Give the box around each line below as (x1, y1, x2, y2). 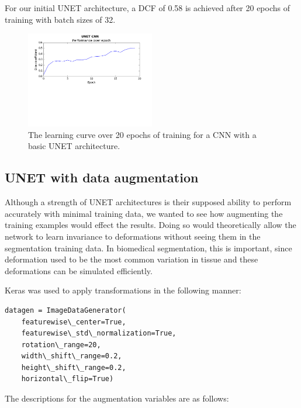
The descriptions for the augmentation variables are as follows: (5, 392, 229, 404)
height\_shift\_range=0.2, (21, 363, 126, 372)
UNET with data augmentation (5, 168, 199, 186)
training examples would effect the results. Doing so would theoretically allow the (5, 219, 296, 231)
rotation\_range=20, (21, 340, 101, 349)
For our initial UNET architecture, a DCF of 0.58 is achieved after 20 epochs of (5, 2, 290, 13)
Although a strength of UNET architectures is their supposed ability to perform (5, 196, 292, 208)
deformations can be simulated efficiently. (5, 264, 153, 276)
